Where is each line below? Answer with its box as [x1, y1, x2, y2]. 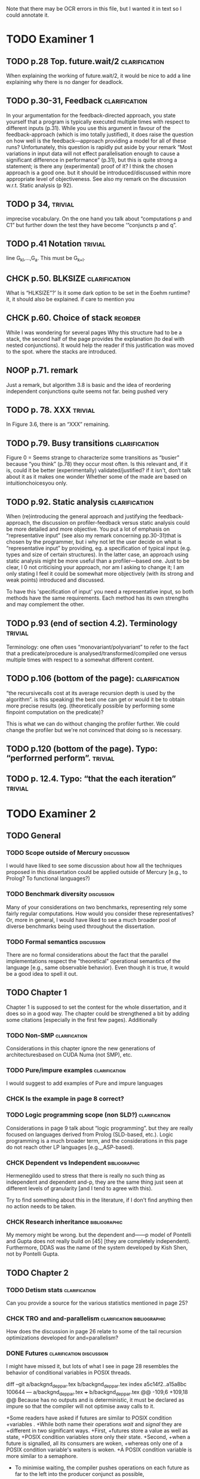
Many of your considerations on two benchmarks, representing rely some [6, 903, 187, 911]
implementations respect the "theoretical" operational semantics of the [6, 957, 181, 964]
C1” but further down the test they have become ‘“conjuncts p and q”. [6, 221, 177, 228]
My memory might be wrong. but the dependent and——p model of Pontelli [6, 1231, 192, 1239]
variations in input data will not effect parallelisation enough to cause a [6, 150, 180, 157]
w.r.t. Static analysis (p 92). [6, 182, 73, 189]
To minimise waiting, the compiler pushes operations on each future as [14, 1464, 190, 1471]
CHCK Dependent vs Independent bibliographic [6, 1159, 140, 1167]
